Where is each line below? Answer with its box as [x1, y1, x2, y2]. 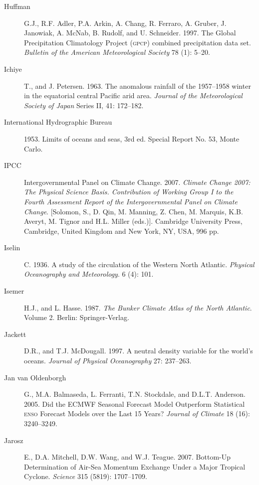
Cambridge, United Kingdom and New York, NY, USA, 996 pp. [24, 225, 219, 236]
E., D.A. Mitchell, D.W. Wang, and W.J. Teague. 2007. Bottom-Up [24, 452, 231, 462]
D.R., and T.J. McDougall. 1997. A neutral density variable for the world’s [24, 345, 253, 356]
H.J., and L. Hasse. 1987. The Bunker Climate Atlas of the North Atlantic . [24, 302, 252, 313]
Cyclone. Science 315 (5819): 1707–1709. [24, 471, 147, 482]
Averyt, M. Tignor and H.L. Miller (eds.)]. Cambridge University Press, [24, 216, 243, 226]
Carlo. [24, 143, 43, 154]
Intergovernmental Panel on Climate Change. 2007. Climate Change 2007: [24, 176, 251, 187]
